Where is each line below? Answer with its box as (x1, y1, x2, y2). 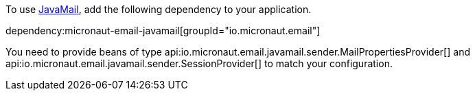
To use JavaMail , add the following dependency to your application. (5, 3, 312, 15)
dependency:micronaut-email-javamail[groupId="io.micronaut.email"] (5, 25, 321, 36)
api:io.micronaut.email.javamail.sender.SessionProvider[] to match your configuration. (5, 58, 393, 69)
